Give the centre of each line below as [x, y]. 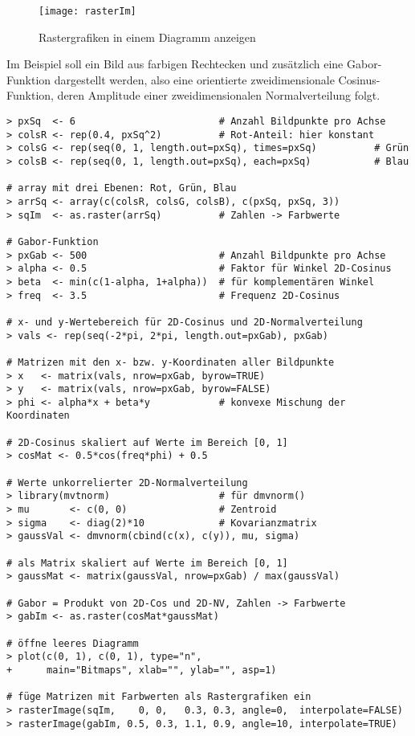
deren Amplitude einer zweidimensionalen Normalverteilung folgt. [219, 95]
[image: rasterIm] [87, 11]
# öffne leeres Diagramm [73, 643]
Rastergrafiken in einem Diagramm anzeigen [147, 37]
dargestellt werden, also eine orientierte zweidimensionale [194, 79]
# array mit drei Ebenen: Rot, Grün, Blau [122, 188]
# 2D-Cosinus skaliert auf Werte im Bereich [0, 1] [147, 442]
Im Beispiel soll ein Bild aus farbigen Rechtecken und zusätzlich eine [175, 64]
